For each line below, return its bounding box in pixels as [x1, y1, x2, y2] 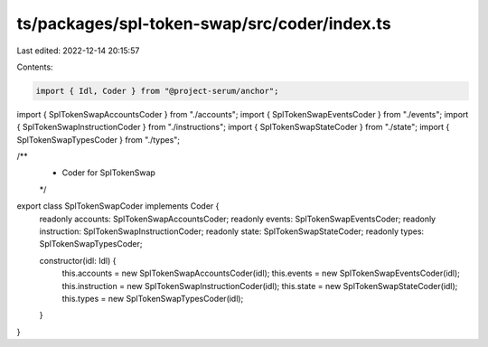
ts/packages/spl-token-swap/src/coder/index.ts [16, 14, 392, 33]
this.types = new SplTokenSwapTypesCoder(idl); [61, 293, 244, 304]
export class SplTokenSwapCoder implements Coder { [16, 201, 220, 211]
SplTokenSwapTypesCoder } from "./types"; [16, 134, 181, 145]
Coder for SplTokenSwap [61, 167, 155, 178]
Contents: [16, 61, 53, 72]
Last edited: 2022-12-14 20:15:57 [16, 45, 140, 56]
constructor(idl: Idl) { [39, 255, 117, 266]
